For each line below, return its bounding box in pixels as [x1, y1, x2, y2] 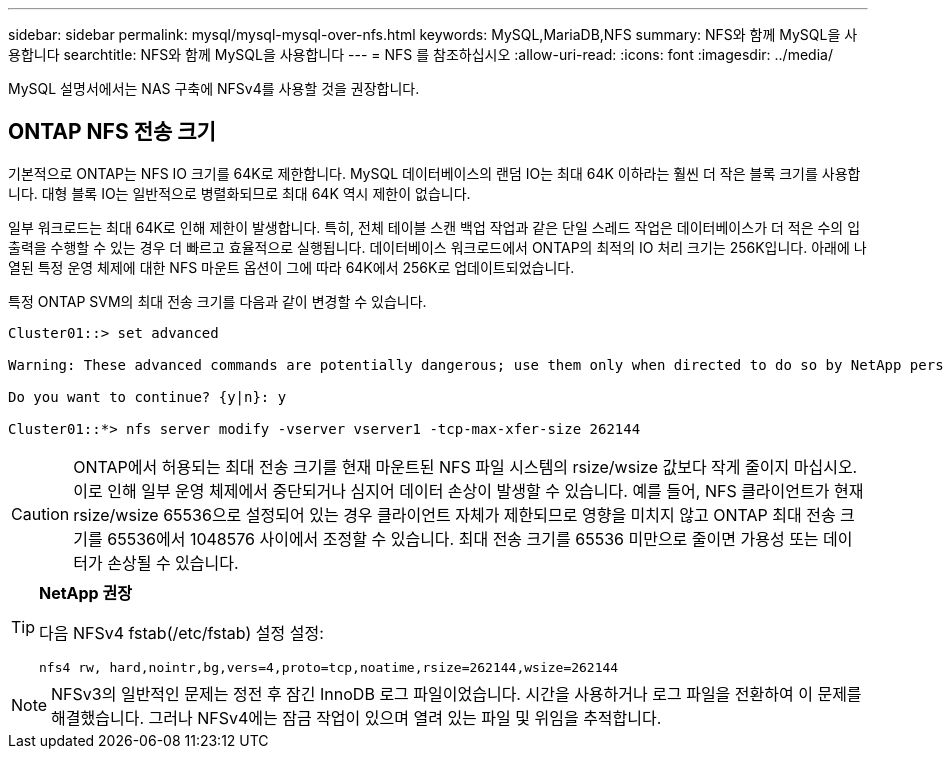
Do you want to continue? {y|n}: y [8, 388, 287, 405]
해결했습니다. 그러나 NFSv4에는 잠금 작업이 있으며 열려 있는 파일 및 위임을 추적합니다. [51, 707, 662, 728]
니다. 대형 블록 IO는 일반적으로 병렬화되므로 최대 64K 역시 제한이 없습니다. [8, 184, 471, 202]
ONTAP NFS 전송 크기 [8, 119, 216, 145]
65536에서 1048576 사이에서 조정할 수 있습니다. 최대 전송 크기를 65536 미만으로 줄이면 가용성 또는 [107, 528, 819, 549]
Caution [11, 503, 70, 524]
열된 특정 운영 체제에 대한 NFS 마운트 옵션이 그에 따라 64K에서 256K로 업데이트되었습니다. [8, 258, 575, 276]
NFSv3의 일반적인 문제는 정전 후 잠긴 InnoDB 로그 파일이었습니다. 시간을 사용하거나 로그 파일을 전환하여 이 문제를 [51, 683, 862, 704]
